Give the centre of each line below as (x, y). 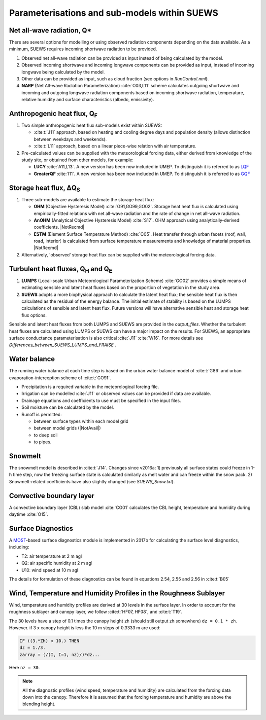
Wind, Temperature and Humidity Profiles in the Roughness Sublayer (117, 593)
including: (19, 547)
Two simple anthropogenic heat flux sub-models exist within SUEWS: (92, 125)
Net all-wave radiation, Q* (50, 30)
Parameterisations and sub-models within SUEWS (114, 13)
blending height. (39, 704)
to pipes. (43, 442)
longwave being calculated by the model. (63, 72)
